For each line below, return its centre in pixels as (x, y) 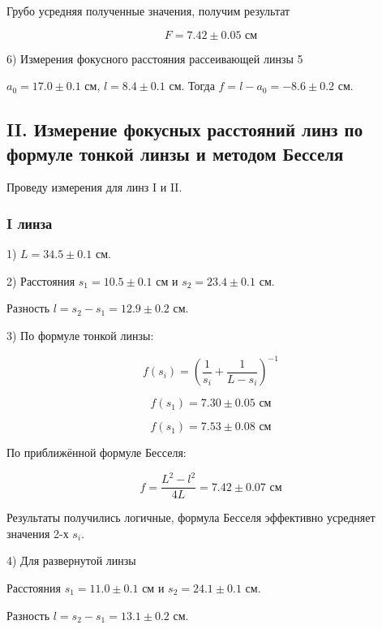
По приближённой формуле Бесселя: (97, 452)
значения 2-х (38, 533)
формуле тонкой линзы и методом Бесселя (175, 153)
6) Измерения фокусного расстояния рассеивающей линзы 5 (155, 58)
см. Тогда (192, 86)
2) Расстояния (41, 280)
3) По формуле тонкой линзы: (80, 335)
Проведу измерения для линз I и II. (94, 187)
